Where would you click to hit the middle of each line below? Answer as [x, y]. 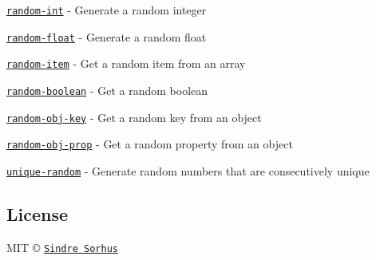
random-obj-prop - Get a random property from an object [150, 144]
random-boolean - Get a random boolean [107, 90]
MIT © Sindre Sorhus [62, 247]
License [38, 213]
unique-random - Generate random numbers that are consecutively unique [188, 170]
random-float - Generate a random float [107, 36]
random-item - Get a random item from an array [126, 63]
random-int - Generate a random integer [107, 10]
